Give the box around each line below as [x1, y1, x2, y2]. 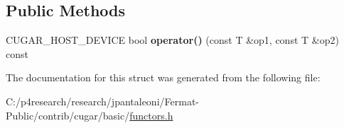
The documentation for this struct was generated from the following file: [6, 70, 321, 85]
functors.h [129, 107, 173, 122]
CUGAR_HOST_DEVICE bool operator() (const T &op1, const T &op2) [6, 33, 339, 47]
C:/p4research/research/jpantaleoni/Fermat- [6, 93, 199, 108]
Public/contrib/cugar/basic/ [6, 107, 130, 122]
